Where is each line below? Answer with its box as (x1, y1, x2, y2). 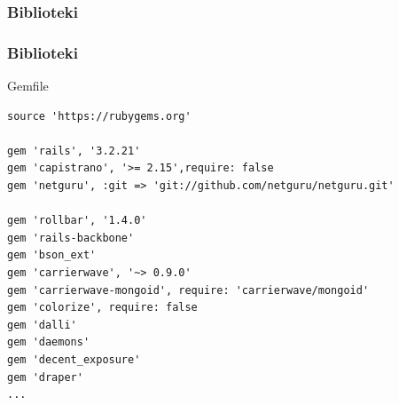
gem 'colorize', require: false (7, 301, 198, 314)
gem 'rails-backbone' (7, 231, 135, 244)
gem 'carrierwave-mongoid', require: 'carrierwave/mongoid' (7, 283, 370, 297)
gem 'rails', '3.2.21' (7, 144, 141, 157)
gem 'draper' (7, 370, 83, 384)
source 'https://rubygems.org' (7, 109, 192, 123)
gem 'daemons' (7, 336, 90, 349)
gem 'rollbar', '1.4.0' (7, 214, 147, 227)
